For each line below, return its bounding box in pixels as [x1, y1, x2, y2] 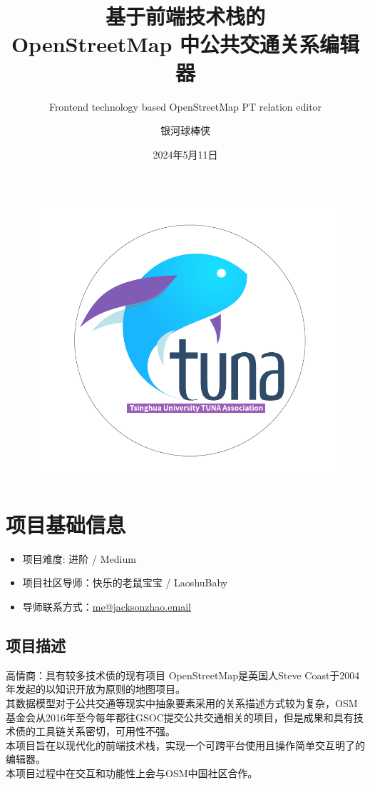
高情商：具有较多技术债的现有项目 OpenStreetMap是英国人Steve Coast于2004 [6, 667, 360, 682]
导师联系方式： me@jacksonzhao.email [22, 599, 191, 614]
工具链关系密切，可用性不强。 [35, 724, 175, 739]
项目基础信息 [6, 509, 126, 539]
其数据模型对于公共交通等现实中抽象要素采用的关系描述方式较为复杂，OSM [6, 696, 358, 711]
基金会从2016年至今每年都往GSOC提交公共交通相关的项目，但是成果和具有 [6, 709, 354, 724]
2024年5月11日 [153, 146, 218, 161]
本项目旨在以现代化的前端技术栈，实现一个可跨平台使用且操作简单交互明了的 [6, 737, 365, 752]
